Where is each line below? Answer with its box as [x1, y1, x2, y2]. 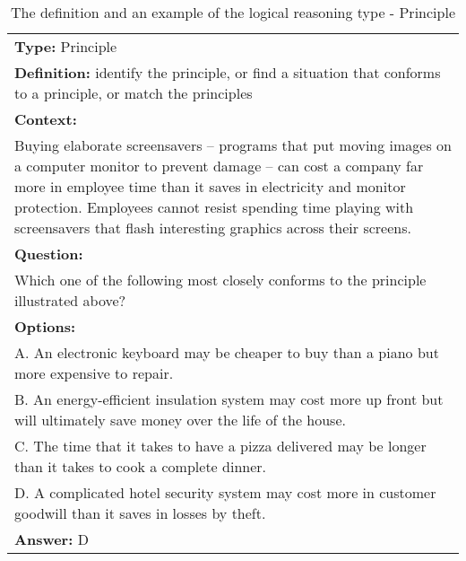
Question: [14, 243, 83, 264]
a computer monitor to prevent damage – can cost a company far [14, 155, 424, 176]
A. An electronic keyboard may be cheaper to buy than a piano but [14, 342, 439, 363]
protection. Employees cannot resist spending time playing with [14, 197, 414, 217]
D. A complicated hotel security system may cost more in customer [14, 482, 436, 503]
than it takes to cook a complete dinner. [14, 456, 267, 477]
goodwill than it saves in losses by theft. [14, 503, 266, 523]
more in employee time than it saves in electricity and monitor [14, 176, 406, 197]
